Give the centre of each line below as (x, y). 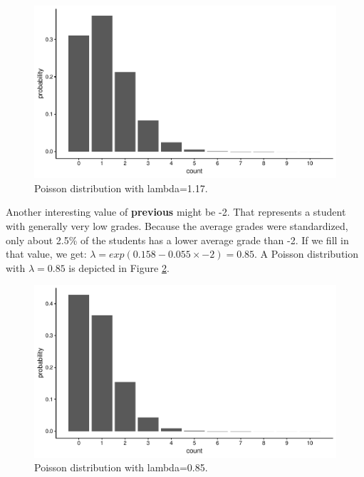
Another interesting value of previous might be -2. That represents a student (176, 212)
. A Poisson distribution (306, 254)
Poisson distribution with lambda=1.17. (121, 188)
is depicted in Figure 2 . (119, 267)
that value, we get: (46, 254)
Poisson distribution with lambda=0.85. (121, 467)
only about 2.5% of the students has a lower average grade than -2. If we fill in (177, 240)
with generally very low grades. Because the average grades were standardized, (177, 226)
